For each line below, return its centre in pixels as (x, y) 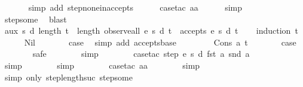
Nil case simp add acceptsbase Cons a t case (160, 42)
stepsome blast (36, 19)
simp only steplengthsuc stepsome (68, 77)
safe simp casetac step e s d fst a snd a (141, 54)
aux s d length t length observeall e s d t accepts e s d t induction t (151, 30)
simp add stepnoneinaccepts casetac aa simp (135, 7)
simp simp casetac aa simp (102, 65)
